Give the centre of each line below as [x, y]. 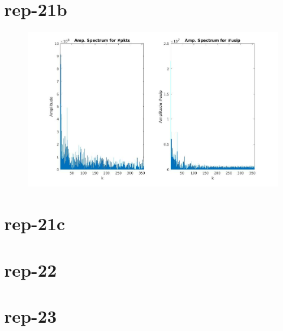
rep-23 [30, 316]
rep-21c [35, 223]
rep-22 [30, 269]
